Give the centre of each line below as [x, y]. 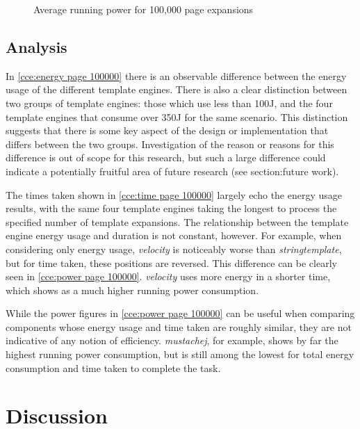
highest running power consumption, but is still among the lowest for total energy [180, 354]
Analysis [36, 46]
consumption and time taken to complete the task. [113, 367]
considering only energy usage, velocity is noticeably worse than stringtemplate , [174, 249]
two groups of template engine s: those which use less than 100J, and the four [169, 103]
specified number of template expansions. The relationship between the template [177, 221]
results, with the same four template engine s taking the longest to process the [171, 208]
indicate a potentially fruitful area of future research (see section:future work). [172, 171]
